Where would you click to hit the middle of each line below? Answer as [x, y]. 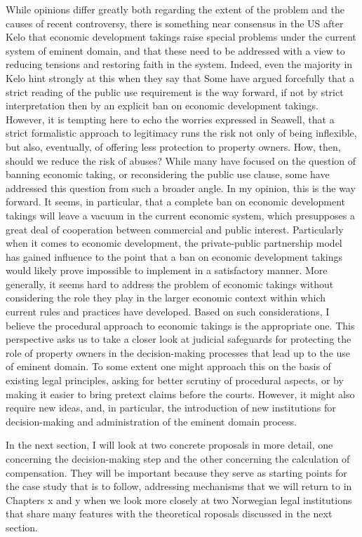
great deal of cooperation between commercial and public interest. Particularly [175, 229]
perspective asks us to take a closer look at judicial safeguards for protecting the [179, 339]
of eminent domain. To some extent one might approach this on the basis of [168, 366]
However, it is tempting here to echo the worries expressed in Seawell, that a [170, 119]
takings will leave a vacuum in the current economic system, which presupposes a [180, 215]
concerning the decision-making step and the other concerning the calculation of [178, 458]
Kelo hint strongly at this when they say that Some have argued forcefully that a [180, 77]
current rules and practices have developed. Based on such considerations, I [168, 312]
